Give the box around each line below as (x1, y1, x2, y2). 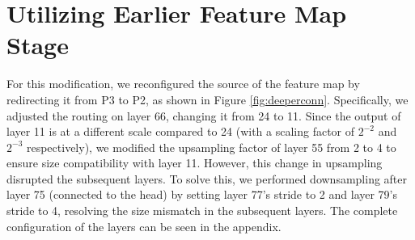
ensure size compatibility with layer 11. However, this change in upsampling (6, 154, 383, 171)
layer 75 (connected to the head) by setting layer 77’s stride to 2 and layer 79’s (6, 186, 398, 203)
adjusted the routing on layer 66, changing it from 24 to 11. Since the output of (6, 107, 401, 124)
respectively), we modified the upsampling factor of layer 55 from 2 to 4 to (26, 138, 396, 155)
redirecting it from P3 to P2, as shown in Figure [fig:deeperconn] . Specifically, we (6, 91, 409, 107)
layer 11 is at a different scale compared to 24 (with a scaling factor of (6, 123, 355, 140)
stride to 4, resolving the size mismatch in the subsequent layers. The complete (6, 202, 398, 219)
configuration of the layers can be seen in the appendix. (6, 217, 282, 234)
